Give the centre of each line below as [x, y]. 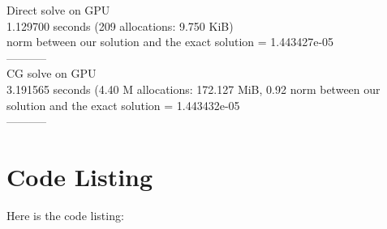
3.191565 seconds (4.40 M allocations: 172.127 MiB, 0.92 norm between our [193, 89]
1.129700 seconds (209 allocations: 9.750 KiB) [120, 25]
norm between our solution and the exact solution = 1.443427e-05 [170, 42]
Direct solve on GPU [58, 10]
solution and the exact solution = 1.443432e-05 [123, 105]
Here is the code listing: [65, 215]
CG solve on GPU [52, 73]
